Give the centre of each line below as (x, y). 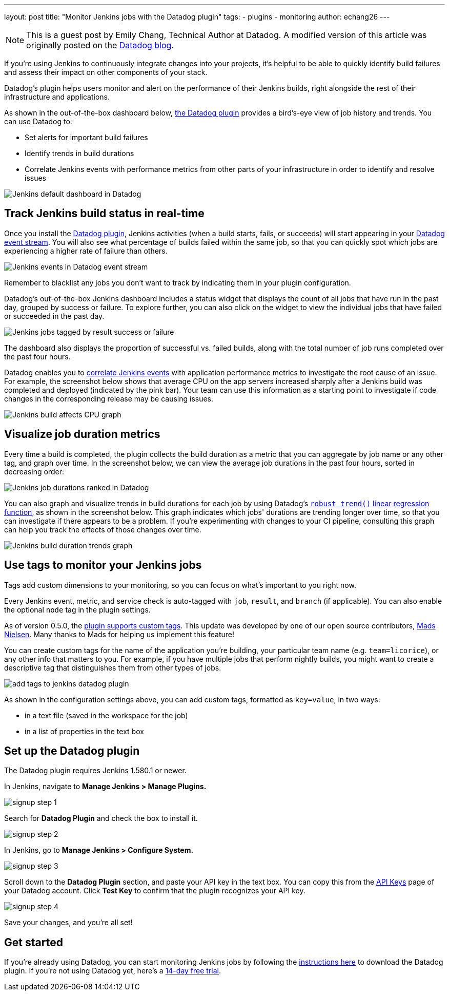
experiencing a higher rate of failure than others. (86, 251)
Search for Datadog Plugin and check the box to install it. (101, 818)
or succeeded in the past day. (54, 316)
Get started (34, 942)
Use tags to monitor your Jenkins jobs (103, 565)
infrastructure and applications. (57, 97)
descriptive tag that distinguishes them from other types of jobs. (113, 667)
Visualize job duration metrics (82, 434)
